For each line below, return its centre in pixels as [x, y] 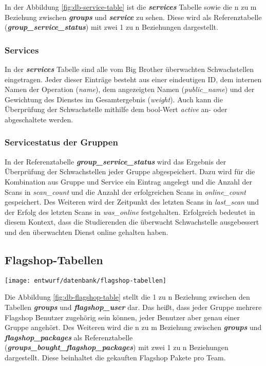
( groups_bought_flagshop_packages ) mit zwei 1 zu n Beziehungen [117, 347]
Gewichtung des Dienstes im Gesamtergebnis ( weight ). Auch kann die [114, 99]
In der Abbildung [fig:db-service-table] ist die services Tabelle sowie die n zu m [131, 7]
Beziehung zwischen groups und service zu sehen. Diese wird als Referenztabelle [133, 17]
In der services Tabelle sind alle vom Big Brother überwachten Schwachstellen [129, 69]
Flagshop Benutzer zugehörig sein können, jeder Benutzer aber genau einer [122, 317]
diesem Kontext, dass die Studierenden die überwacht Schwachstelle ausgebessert [132, 222]
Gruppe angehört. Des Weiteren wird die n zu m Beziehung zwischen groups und [133, 327]
